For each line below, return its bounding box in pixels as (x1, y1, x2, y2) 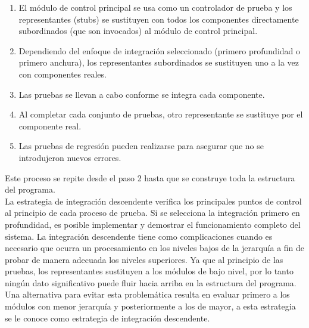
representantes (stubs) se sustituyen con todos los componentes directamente (18, 13, 299, 25)
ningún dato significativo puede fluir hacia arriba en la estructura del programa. (5, 276, 296, 289)
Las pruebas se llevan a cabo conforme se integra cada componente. (18, 88, 265, 100)
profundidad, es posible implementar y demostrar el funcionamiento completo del (5, 218, 301, 230)
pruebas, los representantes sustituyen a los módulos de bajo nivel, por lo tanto (5, 265, 294, 277)
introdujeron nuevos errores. (18, 151, 121, 163)
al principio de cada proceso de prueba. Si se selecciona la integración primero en (5, 206, 300, 219)
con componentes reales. (18, 67, 107, 80)
